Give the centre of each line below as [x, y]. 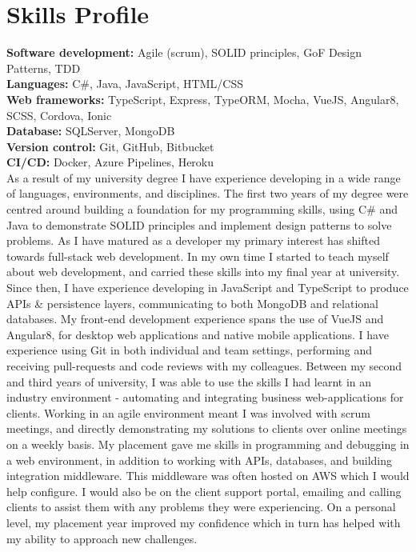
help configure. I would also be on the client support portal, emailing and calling [204, 491]
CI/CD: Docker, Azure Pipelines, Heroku [110, 162]
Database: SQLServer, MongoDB [91, 131]
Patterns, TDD [44, 68]
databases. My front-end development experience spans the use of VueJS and [195, 319]
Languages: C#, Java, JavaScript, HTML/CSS [125, 84]
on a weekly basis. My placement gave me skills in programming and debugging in [208, 444]
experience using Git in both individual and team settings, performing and [190, 350]
